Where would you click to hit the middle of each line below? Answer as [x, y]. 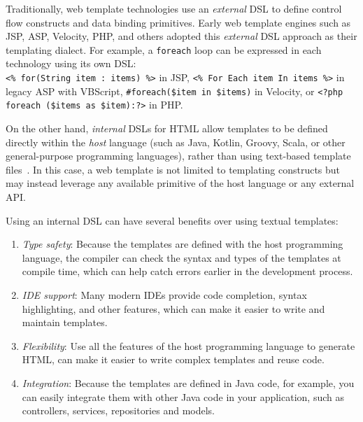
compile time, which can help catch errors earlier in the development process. [187, 271]
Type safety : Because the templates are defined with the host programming [183, 244]
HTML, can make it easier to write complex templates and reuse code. [173, 359]
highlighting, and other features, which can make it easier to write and [173, 308]
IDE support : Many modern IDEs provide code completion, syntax [164, 294]
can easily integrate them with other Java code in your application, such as [183, 396]
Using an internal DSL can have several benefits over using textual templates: [172, 220]
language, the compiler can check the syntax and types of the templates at [181, 257]
